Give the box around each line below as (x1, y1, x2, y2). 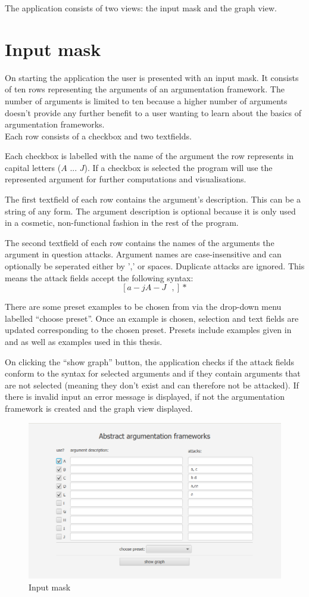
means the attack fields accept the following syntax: (5, 271, 193, 284)
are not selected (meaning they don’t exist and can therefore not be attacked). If (5, 378, 299, 391)
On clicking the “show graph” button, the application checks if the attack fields (5, 355, 294, 368)
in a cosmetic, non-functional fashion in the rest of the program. (5, 216, 239, 229)
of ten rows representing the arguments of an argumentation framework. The (5, 83, 285, 95)
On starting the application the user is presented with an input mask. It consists (5, 71, 299, 83)
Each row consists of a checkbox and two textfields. (5, 129, 192, 142)
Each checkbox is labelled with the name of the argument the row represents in (5, 150, 294, 162)
